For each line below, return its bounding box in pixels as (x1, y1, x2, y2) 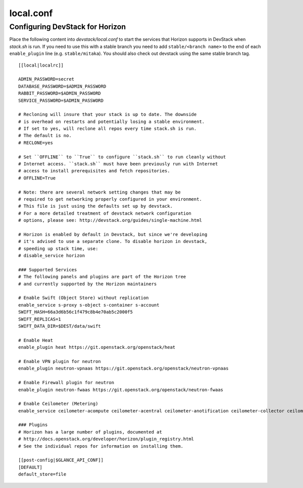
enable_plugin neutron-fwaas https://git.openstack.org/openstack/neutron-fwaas (18, 387, 224, 393)
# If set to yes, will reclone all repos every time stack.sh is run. (18, 126, 197, 132)
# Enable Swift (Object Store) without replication (18, 295, 149, 301)
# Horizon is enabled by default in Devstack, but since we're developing (18, 231, 208, 237)
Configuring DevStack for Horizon (9, 22, 126, 31)
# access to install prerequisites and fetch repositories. (18, 168, 170, 174)
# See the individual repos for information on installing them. (18, 443, 184, 449)
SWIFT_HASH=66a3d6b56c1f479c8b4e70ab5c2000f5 (18, 309, 133, 315)
